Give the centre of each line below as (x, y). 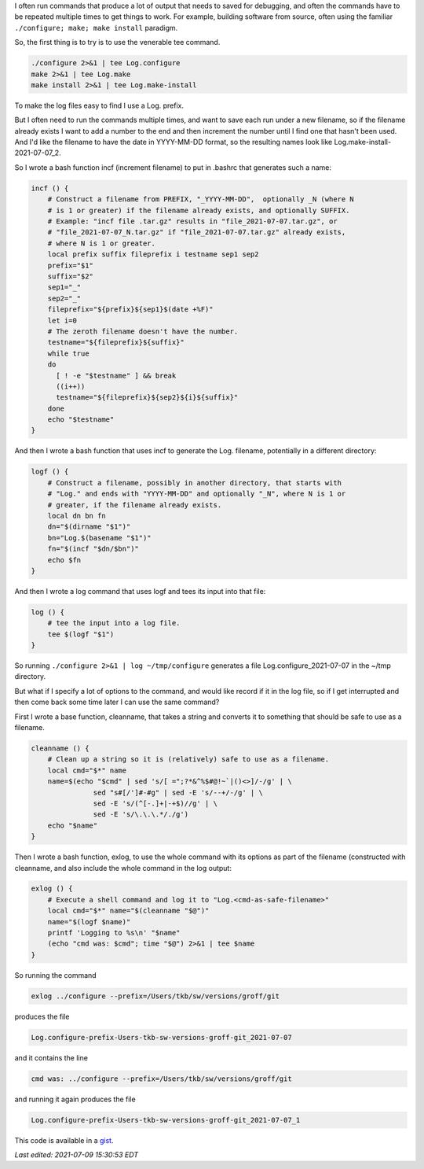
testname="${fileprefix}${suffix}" (116, 343)
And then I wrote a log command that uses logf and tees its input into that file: (140, 591)
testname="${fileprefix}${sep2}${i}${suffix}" (147, 398)
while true (68, 353)
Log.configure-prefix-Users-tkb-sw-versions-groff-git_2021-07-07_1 (166, 1120)
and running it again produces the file (75, 1099)
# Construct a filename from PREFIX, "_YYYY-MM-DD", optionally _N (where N (201, 199)
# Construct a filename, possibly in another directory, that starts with (194, 483)
